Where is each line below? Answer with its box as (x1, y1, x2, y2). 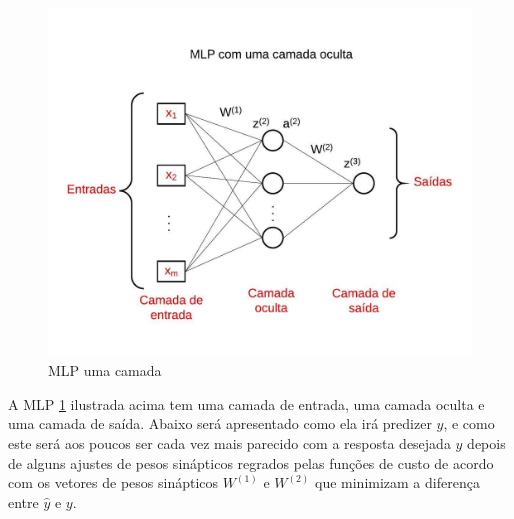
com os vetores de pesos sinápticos (8, 472, 219, 493)
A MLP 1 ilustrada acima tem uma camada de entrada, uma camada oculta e (8, 393, 485, 414)
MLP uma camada (48, 360, 162, 381)
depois (467, 433, 506, 454)
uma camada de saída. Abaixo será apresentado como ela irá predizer (8, 413, 432, 434)
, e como (443, 413, 495, 434)
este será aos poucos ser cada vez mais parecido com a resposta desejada (8, 433, 451, 454)
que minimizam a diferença (314, 472, 480, 493)
